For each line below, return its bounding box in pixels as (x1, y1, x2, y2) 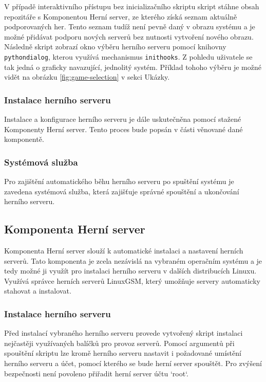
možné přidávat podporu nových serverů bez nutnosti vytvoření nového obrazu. (4, 31, 254, 42)
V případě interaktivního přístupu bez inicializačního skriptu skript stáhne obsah (4, 1, 259, 11)
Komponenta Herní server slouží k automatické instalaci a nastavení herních (4, 245, 243, 256)
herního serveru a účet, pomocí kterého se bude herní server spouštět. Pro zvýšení (4, 357, 262, 368)
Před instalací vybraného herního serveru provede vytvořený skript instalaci (4, 328, 243, 338)
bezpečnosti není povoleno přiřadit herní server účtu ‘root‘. (4, 368, 188, 378)
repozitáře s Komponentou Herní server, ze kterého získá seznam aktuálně (4, 11, 237, 22)
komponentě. (4, 134, 44, 144)
